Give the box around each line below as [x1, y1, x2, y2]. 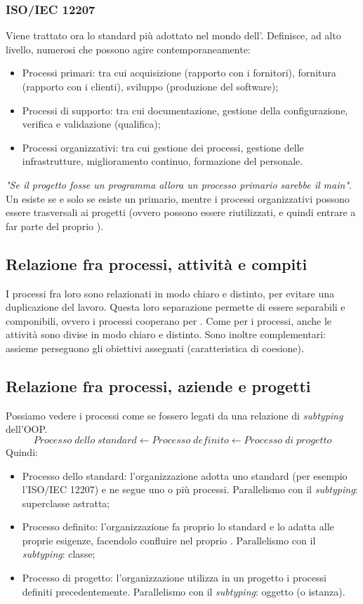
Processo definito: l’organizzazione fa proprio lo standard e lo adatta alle [22, 519, 334, 534]
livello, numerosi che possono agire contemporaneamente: [6, 41, 251, 56]
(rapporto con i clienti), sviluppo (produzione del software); [22, 79, 279, 93]
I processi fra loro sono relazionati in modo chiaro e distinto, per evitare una [6, 286, 335, 300]
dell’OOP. [6, 422, 48, 436]
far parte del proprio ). [6, 218, 104, 233]
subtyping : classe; [22, 546, 95, 561]
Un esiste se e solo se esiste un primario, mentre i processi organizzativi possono [6, 191, 350, 206]
